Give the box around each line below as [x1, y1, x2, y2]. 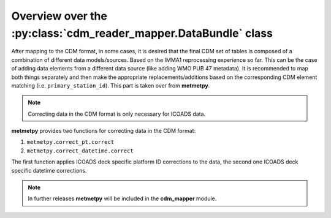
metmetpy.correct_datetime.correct [26, 147, 134, 154]
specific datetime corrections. [11, 167, 87, 174]
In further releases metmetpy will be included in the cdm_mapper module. [28, 195, 217, 202]
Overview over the [11, 9, 107, 23]
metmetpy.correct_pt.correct [26, 138, 115, 146]
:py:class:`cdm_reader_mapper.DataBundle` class [11, 26, 273, 40]
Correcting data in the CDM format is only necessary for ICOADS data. [28, 110, 206, 118]
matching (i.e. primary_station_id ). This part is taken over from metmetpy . [11, 81, 210, 89]
